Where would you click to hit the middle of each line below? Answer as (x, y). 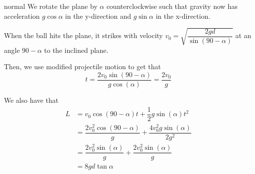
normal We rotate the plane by (51, 6)
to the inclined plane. (76, 50)
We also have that (31, 100)
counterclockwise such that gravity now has (172, 6)
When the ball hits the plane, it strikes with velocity (84, 35)
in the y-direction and (98, 16)
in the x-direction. (183, 16)
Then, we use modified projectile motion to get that (83, 66)
